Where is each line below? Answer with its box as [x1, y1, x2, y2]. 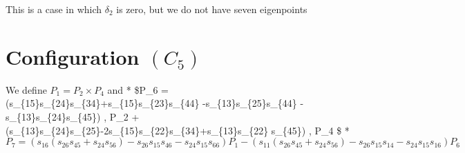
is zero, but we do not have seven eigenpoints [116, 2, 307, 16]
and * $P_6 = [107, 82, 169, 96]
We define [6, 82, 47, 96]
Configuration [6, 42, 140, 70]
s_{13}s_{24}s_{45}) [6, 109, 101, 123]
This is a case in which [6, 2, 102, 16]
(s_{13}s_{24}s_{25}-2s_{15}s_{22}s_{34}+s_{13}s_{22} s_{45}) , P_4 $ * [6, 123, 350, 137]
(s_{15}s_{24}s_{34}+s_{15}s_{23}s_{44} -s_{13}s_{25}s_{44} [6, 96, 297, 110]
